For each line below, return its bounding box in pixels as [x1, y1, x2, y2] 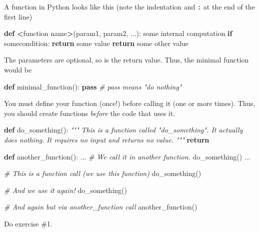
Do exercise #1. [4, 218, 52, 228]
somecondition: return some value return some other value [4, 37, 189, 48]
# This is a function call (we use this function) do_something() [4, 168, 201, 178]
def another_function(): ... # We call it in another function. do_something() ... [4, 151, 250, 161]
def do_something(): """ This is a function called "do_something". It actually [4, 124, 243, 135]
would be [4, 64, 32, 75]
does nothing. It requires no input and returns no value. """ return [4, 134, 209, 144]
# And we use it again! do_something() [4, 184, 127, 195]
